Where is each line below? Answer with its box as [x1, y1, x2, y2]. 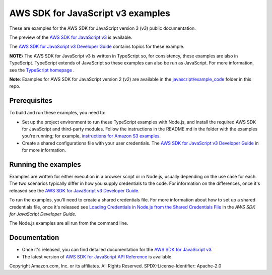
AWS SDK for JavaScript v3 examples [9, 8, 171, 19]
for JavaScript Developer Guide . [9, 211, 77, 217]
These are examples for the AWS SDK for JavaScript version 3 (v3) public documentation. [9, 25, 196, 31]
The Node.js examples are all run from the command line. [9, 220, 128, 226]
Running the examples [9, 160, 82, 169]
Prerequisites [9, 96, 52, 105]
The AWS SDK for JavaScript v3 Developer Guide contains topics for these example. [9, 43, 185, 50]
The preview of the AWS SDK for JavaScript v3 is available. [9, 34, 132, 40]
